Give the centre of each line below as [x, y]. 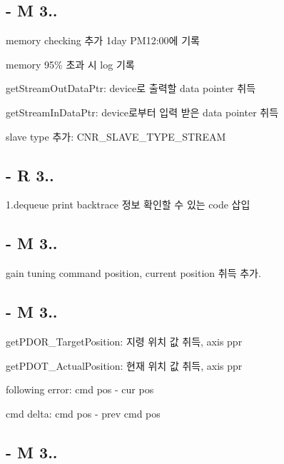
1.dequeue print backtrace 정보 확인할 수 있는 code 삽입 [128, 205]
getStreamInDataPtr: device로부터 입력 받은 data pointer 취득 [142, 112]
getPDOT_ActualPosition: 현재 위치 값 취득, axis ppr [124, 365]
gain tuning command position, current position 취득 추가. [133, 273]
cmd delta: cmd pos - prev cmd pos [83, 413]
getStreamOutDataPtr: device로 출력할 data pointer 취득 [131, 88]
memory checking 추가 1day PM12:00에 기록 [103, 40]
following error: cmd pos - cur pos [80, 389]
